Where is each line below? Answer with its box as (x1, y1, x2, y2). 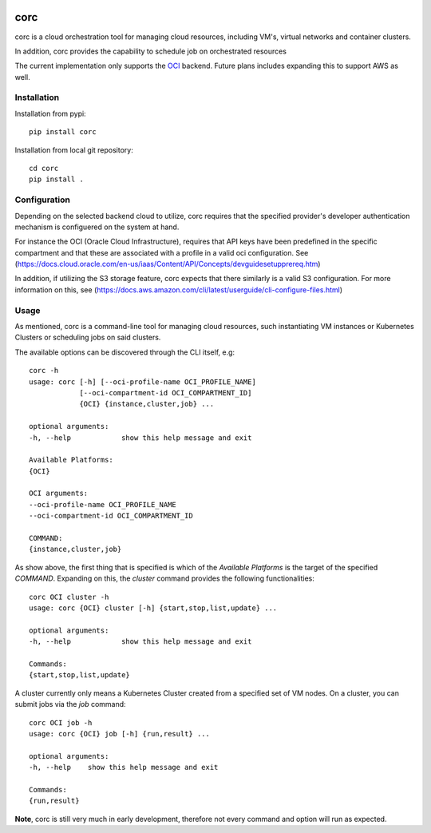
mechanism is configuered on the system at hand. (14, 222, 180, 232)
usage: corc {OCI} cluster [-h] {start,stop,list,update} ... (29, 604, 278, 613)
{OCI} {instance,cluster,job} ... (79, 399, 215, 409)
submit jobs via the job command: (14, 700, 127, 709)
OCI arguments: (29, 489, 89, 498)
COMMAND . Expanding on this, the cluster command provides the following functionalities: (14, 573, 315, 583)
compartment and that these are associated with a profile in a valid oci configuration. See (14, 248, 309, 257)
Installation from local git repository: (14, 145, 133, 155)
